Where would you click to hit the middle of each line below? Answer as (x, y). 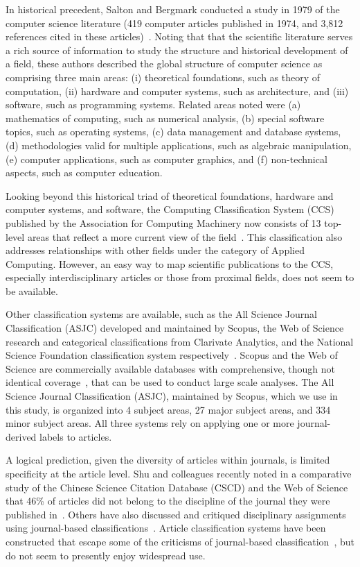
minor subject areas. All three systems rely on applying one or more (150, 423)
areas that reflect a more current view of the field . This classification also (185, 236)
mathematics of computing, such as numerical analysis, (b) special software (165, 118)
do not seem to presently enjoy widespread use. (106, 555)
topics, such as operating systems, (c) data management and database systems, (173, 132)
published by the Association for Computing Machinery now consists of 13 (163, 222)
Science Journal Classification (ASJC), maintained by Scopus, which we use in (172, 396)
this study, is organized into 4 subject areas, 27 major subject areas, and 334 (168, 409)
